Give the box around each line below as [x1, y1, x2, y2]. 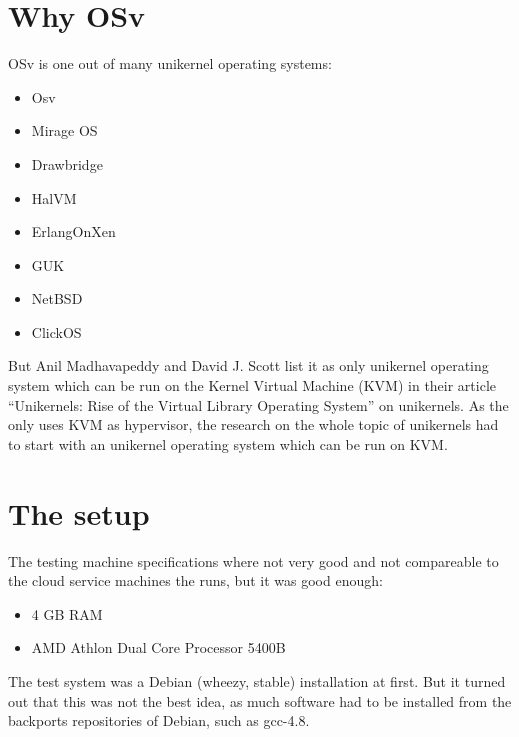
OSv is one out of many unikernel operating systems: [8, 53, 332, 74]
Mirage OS [31, 120, 98, 141]
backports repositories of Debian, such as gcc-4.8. [8, 710, 310, 731]
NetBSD [31, 288, 83, 309]
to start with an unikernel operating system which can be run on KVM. [8, 433, 448, 454]
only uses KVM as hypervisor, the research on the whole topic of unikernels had [8, 414, 499, 435]
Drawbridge [31, 153, 103, 174]
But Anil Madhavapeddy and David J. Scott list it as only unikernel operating [8, 355, 489, 376]
